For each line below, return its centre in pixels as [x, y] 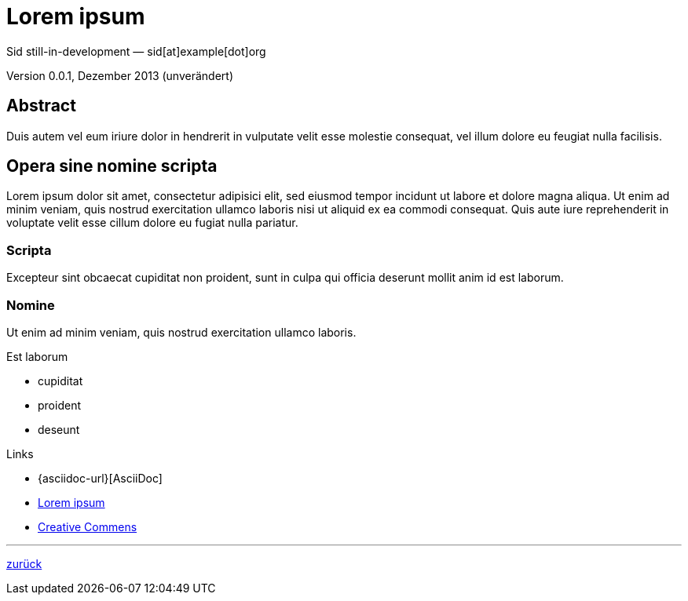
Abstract [41, 106]
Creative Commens [88, 526]
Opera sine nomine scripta [112, 166]
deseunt [59, 429]
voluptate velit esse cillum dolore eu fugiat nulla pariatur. [152, 223]
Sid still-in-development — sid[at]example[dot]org [136, 51]
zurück [24, 563]
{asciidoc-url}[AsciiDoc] [100, 478]
